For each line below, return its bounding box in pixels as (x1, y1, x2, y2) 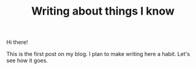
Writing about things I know (31, 4, 175, 18)
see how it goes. (6, 57, 48, 65)
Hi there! (6, 38, 28, 46)
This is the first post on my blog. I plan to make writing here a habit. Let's (6, 51, 190, 58)
